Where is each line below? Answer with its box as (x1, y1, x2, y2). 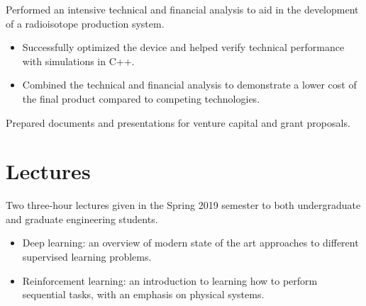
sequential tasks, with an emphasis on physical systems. (22, 287, 265, 302)
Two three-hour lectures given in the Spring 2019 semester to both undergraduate (6, 198, 361, 212)
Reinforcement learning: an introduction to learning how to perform (22, 273, 318, 288)
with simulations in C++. (22, 53, 135, 68)
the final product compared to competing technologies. (22, 91, 260, 106)
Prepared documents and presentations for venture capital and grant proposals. (6, 115, 350, 130)
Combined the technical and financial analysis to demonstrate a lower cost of (22, 77, 357, 92)
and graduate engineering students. (6, 211, 158, 226)
